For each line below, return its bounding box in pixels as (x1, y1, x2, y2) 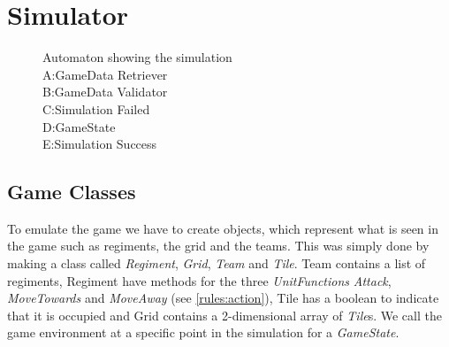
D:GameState (42, 117, 116, 135)
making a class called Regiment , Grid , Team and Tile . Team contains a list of (7, 254, 426, 273)
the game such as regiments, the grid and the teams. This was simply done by (7, 236, 430, 255)
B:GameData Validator (42, 82, 168, 101)
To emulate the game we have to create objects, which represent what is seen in (7, 219, 438, 237)
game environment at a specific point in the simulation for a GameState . (7, 323, 400, 342)
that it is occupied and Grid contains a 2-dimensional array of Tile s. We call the (7, 305, 442, 324)
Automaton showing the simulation (42, 48, 232, 66)
